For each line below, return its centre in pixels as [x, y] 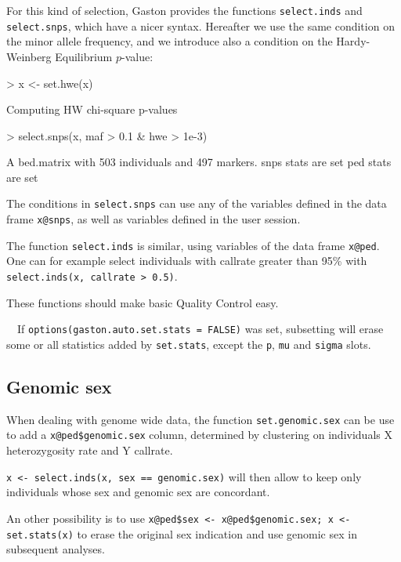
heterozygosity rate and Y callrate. [90, 450]
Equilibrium [84, 56]
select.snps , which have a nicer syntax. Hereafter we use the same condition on [200, 25]
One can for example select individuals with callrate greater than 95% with [187, 261]
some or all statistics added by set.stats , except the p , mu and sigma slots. [189, 344]
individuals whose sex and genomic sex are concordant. [138, 492]
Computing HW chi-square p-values [92, 109]
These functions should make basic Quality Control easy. [143, 302]
